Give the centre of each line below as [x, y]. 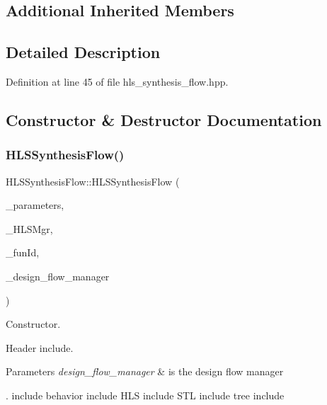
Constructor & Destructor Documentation [164, 119]
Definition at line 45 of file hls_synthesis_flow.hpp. [117, 81]
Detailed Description [83, 52]
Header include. [40, 347]
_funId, [23, 252]
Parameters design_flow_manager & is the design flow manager [145, 371]
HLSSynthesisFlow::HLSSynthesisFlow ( [93, 181]
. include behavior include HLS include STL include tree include [145, 395]
